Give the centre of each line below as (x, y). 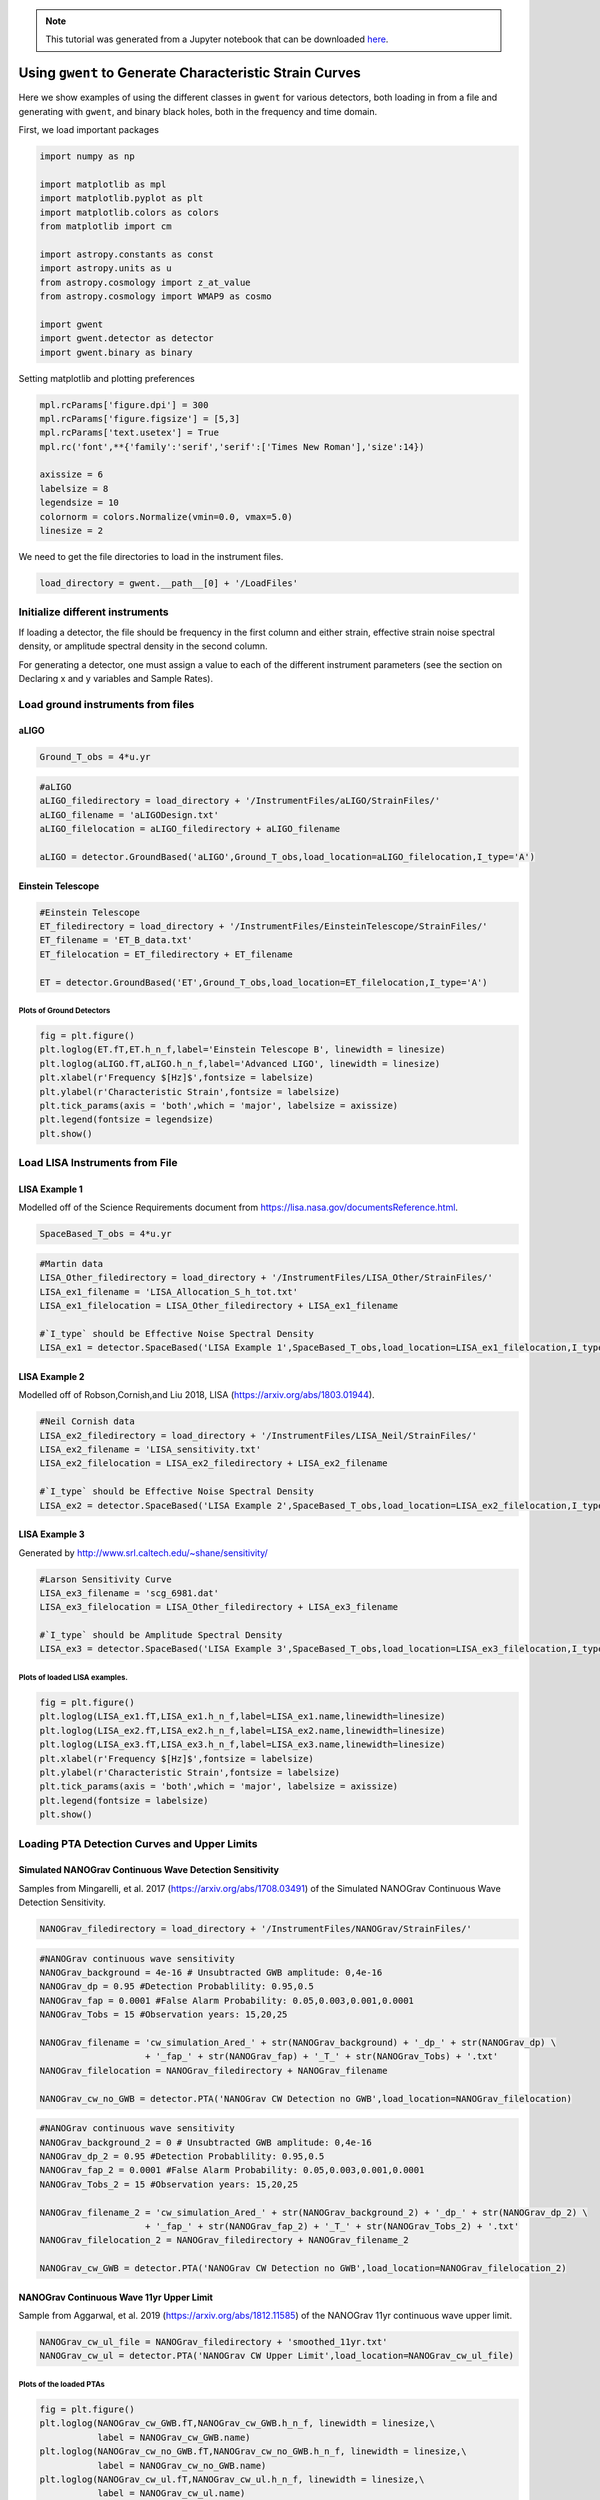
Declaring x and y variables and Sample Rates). (116, 678)
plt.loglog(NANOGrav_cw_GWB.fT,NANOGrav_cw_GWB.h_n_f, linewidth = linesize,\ (237, 2423)
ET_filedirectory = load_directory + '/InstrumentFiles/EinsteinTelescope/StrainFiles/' (264, 926)
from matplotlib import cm (105, 226)
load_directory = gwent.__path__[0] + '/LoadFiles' (169, 583)
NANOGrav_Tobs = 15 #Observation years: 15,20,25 (163, 2014)
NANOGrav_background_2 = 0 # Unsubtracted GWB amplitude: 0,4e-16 (205, 2142)
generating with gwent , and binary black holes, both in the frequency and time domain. (198, 111)
